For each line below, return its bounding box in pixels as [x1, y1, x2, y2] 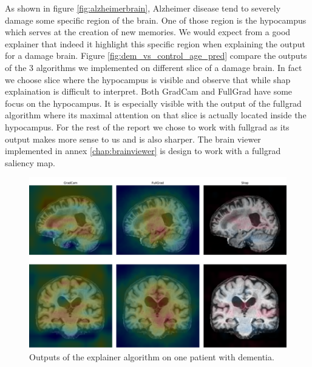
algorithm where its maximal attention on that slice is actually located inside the [5, 109, 307, 121]
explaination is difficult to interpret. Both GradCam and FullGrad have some [5, 85, 293, 98]
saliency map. [5, 156, 55, 169]
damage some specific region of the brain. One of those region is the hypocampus [5, 13, 307, 26]
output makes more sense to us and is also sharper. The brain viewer [5, 132, 261, 145]
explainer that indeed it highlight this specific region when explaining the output [5, 37, 305, 50]
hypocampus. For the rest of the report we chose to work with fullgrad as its [5, 120, 290, 133]
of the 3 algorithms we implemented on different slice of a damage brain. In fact [5, 61, 302, 73]
